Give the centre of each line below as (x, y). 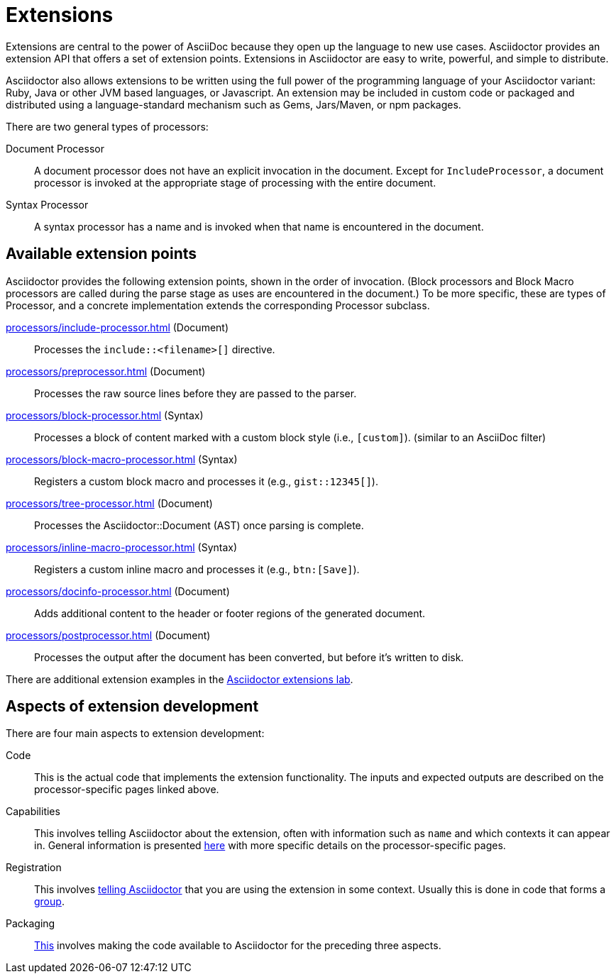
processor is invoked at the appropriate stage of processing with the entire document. (235, 182)
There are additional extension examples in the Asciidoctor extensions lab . (180, 679)
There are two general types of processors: (107, 126)
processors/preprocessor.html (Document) (106, 371)
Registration (34, 868)
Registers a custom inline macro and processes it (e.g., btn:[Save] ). (197, 569)
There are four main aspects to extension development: (135, 734)
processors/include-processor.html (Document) (117, 327)
